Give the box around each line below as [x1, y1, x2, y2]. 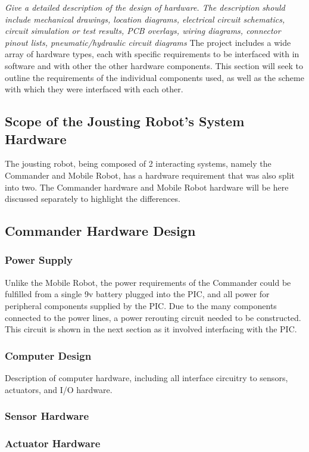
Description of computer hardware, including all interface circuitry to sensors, [5, 371, 288, 384]
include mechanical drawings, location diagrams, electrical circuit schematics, [5, 13, 285, 25]
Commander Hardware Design [5, 222, 196, 240]
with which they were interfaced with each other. [5, 83, 183, 95]
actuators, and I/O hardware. [5, 383, 113, 395]
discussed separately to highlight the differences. [5, 192, 180, 205]
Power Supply [5, 253, 73, 267]
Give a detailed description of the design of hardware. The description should [5, 1, 285, 13]
